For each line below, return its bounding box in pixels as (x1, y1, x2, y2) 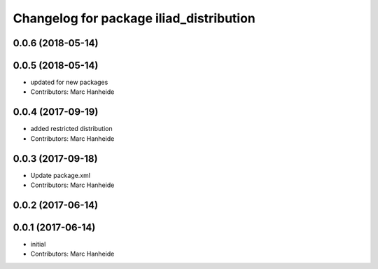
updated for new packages (30, 78, 108, 87)
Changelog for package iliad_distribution (13, 11, 255, 26)
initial (30, 240, 46, 248)
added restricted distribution (30, 125, 113, 133)
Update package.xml (30, 171, 91, 179)
